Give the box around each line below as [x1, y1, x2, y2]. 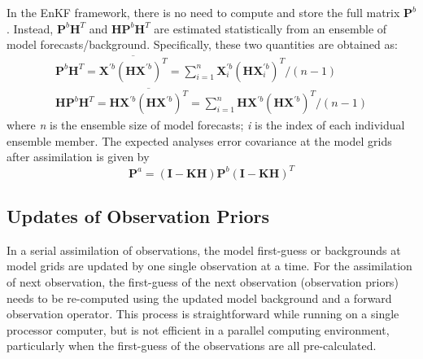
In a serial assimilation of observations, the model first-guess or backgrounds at [7, 241, 401, 258]
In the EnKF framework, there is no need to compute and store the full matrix [7, 4, 400, 20]
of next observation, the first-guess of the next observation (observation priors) [7, 273, 399, 290]
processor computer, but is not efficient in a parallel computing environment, [7, 321, 390, 338]
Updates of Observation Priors [7, 203, 269, 228]
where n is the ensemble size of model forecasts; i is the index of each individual [7, 116, 405, 134]
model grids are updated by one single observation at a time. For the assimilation [7, 257, 412, 274]
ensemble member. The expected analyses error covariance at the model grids [7, 132, 392, 149]
